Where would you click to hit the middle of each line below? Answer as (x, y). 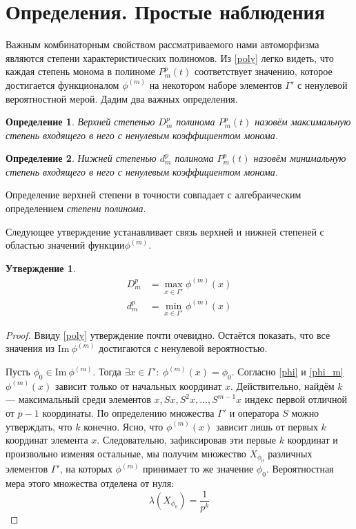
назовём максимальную (303, 122)
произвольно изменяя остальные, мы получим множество (126, 453)
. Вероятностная (300, 469)
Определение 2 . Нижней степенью (81, 158)
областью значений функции (65, 245)
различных (290, 453)
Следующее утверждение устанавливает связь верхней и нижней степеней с (165, 231)
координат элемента (47, 440)
